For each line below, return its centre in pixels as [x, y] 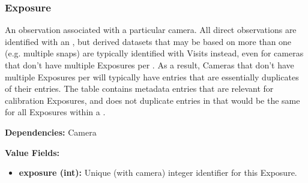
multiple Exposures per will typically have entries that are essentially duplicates [152, 76]
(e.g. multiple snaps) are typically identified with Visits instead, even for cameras [154, 53]
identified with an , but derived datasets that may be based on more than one [148, 41]
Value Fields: [32, 152]
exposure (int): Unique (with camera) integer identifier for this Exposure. [158, 172]
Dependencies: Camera [51, 132]
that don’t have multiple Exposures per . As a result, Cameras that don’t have [149, 65]
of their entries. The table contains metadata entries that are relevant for [139, 88]
